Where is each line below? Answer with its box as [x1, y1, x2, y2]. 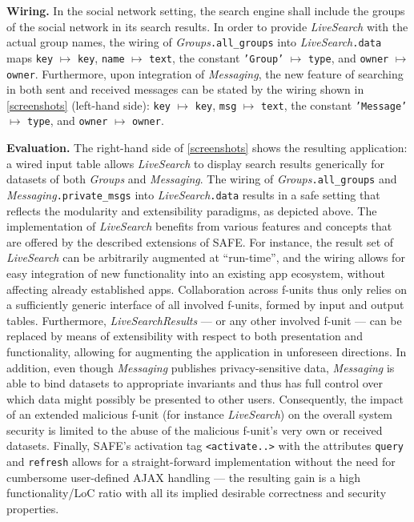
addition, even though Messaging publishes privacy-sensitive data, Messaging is [6, 359, 395, 375]
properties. [6, 500, 59, 516]
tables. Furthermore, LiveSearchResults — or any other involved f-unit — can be [6, 311, 402, 328]
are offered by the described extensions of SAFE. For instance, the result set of [6, 233, 394, 250]
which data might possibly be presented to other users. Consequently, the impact [6, 390, 404, 407]
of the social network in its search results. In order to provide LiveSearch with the [6, 18, 408, 34]
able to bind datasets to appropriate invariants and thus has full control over [6, 375, 384, 391]
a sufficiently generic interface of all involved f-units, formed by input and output [6, 296, 404, 313]
